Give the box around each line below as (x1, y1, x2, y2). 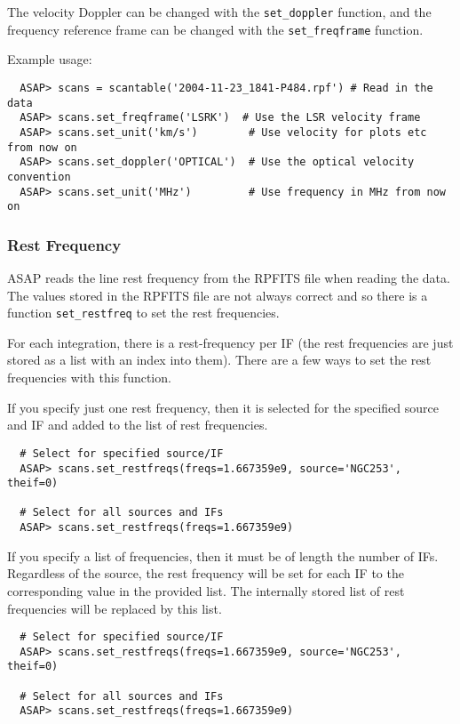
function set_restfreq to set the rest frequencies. (7, 303, 280, 322)
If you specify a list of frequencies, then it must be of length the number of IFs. (7, 546, 439, 565)
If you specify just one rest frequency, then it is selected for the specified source (7, 398, 439, 416)
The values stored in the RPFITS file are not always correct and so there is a (7, 286, 428, 304)
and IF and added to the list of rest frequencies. (7, 415, 268, 434)
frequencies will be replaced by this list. (7, 599, 222, 617)
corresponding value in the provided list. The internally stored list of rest (7, 581, 405, 599)
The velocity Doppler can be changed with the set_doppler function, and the (7, 3, 432, 20)
